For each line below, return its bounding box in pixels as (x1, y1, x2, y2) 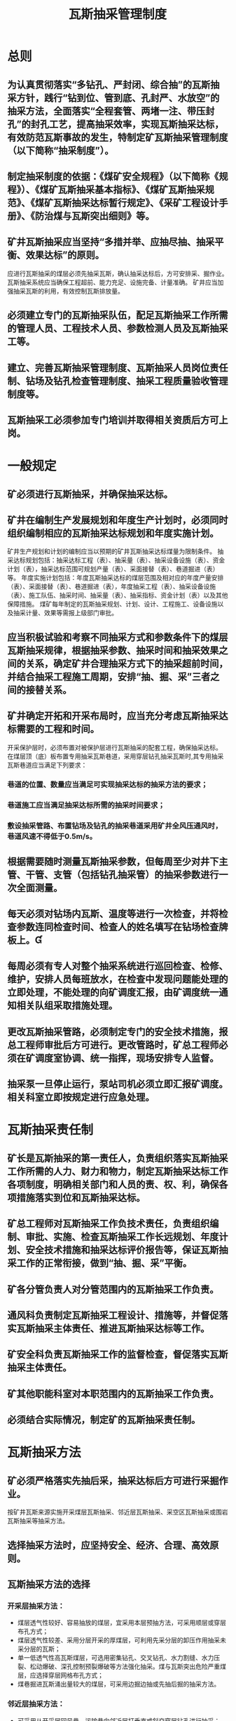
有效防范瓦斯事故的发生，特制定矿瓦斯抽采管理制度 (7, 131, 228, 143)
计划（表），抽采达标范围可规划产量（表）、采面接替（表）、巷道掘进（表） (7, 565, 219, 573)
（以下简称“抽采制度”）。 (7, 145, 114, 157)
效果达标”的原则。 (25, 249, 105, 261)
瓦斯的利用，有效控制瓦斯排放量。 (25, 286, 124, 295)
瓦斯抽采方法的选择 (7, 1578, 90, 1590)
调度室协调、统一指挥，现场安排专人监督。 (34, 1052, 219, 1064)
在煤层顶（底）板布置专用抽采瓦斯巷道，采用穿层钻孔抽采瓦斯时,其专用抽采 (7, 752, 224, 760)
